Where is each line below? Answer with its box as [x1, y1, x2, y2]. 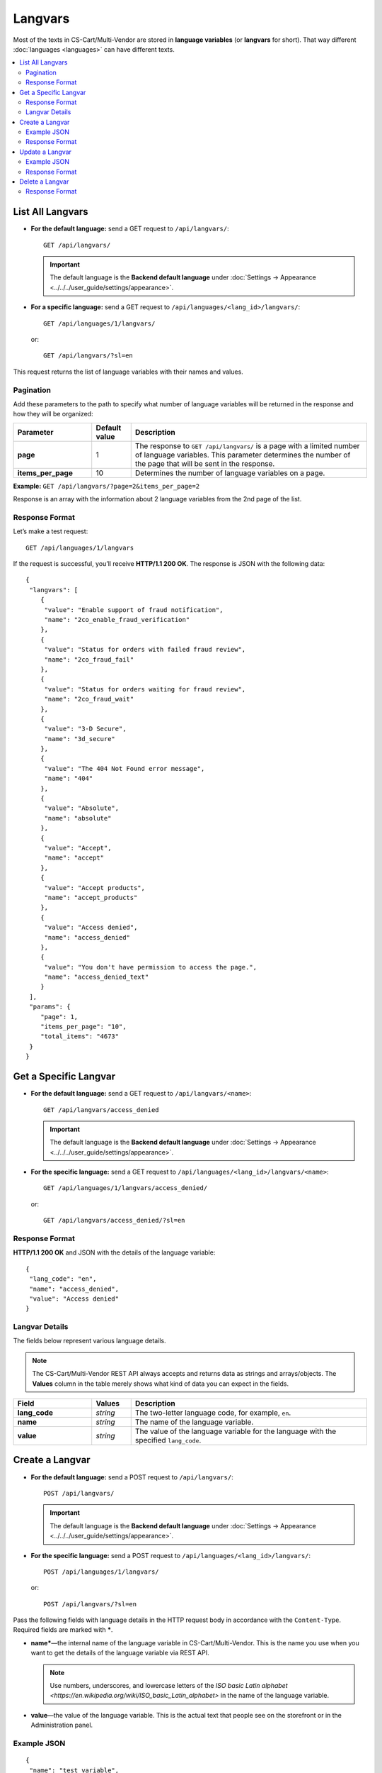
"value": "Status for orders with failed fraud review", [44, 645, 246, 654]
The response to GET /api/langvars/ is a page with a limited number [134, 440, 360, 450]
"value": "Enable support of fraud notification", [44, 606, 224, 613]
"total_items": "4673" [40, 1033, 120, 1040]
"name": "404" [44, 774, 93, 783]
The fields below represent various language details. [13, 1337, 166, 1345]
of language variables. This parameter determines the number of [134, 450, 351, 460]
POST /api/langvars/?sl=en [43, 1600, 137, 1608]
